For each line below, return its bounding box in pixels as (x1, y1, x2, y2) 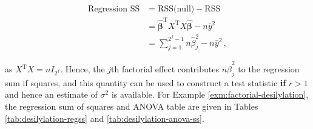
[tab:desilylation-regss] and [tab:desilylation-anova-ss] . (5, 112, 204, 124)
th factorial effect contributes (111, 63, 219, 75)
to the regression (238, 63, 300, 75)
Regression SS (88, 5, 140, 14)
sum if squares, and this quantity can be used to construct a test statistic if (5, 76, 286, 89)
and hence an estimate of (5, 88, 98, 101)
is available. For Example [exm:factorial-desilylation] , (111, 88, 309, 101)
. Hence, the (60, 63, 105, 75)
